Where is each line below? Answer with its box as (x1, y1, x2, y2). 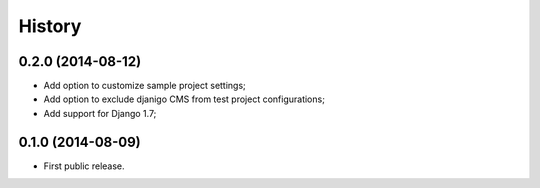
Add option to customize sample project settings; (43, 80, 247, 92)
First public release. (43, 160, 125, 172)
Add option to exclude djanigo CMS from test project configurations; (43, 93, 325, 105)
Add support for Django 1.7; (43, 107, 157, 119)
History (18, 15, 82, 37)
